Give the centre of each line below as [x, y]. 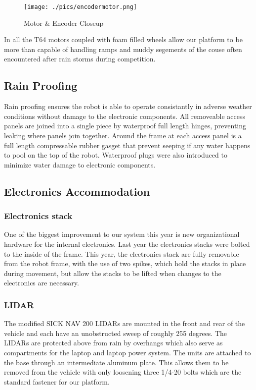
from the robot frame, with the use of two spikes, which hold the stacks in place [125, 263]
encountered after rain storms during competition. [80, 59]
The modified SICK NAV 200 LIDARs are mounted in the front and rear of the [125, 323]
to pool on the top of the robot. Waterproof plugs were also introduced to [116, 155]
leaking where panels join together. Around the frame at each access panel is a [123, 136]
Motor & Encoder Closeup [64, 23]
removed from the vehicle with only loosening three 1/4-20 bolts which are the [123, 372]
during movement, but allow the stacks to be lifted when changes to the [113, 273]
